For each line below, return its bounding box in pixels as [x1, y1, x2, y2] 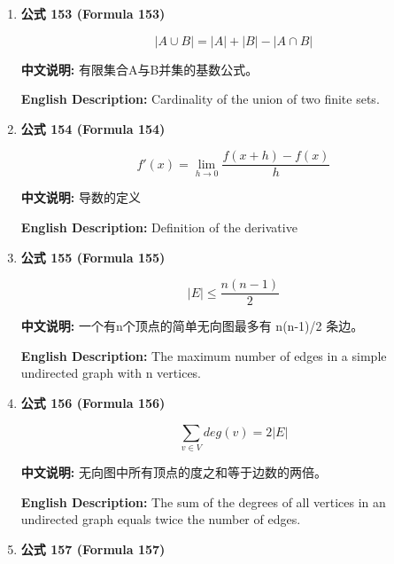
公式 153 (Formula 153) [20, 4, 166, 22]
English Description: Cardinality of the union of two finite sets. [20, 90, 380, 108]
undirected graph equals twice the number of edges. [20, 510, 301, 529]
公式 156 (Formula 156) [20, 394, 166, 412]
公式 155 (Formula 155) [20, 247, 166, 266]
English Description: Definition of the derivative [20, 218, 297, 237]
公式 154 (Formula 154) [20, 119, 166, 137]
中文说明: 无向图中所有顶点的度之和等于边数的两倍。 [20, 462, 327, 481]
